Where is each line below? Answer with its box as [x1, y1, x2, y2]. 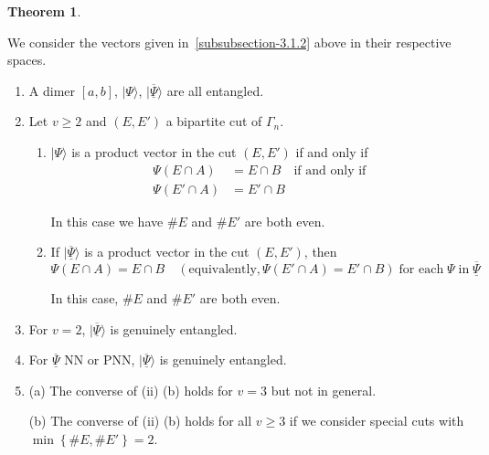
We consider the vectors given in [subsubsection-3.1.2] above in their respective [7, 32, 452, 51]
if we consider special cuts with [289, 411, 464, 430]
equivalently [188, 263, 257, 277]
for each [399, 263, 444, 277]
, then [303, 242, 337, 261]
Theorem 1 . [7, 2, 81, 20]
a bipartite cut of [165, 111, 262, 131]
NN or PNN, [64, 350, 135, 369]
